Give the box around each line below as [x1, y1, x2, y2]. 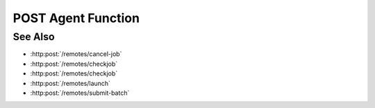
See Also [12, 30, 55, 43]
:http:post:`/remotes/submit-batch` [30, 89, 130, 97]
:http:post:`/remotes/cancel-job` [30, 50, 122, 58]
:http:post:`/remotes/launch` [30, 79, 111, 87]
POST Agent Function [12, 10, 140, 26]
